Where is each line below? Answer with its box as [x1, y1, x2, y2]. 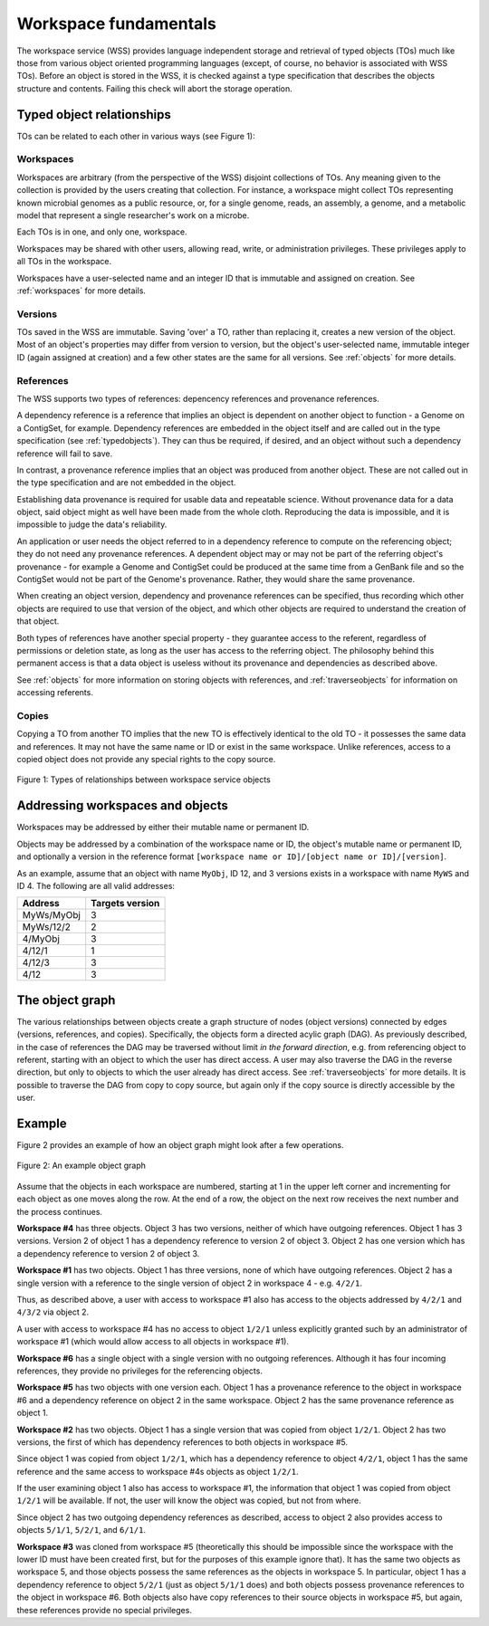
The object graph [16, 992, 116, 1008]
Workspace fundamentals [16, 14, 217, 33]
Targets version [91, 897, 160, 910]
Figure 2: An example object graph [16, 1160, 147, 1172]
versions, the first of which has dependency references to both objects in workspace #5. [16, 1436, 349, 1448]
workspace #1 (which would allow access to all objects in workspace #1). [16, 1336, 290, 1347]
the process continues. [16, 1206, 103, 1217]
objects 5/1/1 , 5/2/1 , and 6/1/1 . [16, 1525, 147, 1535]
